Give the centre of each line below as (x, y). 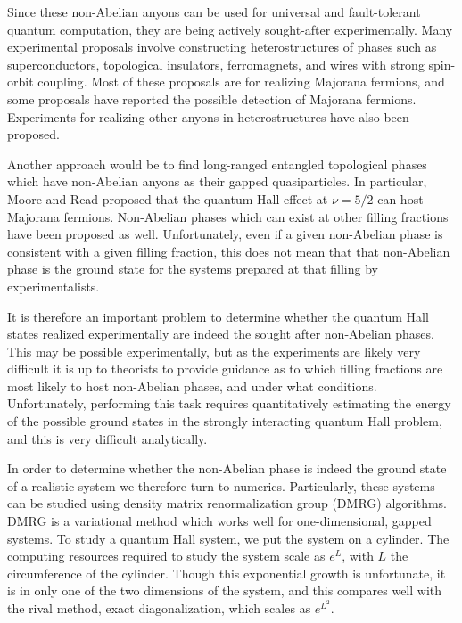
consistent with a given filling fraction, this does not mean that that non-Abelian (229, 251)
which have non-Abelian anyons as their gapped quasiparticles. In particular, (217, 181)
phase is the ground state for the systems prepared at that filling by (193, 269)
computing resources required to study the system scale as (166, 556)
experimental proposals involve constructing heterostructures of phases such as (222, 47)
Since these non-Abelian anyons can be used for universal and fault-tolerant (214, 12)
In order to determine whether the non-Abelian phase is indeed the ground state (227, 468)
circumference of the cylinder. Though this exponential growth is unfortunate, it (227, 573)
